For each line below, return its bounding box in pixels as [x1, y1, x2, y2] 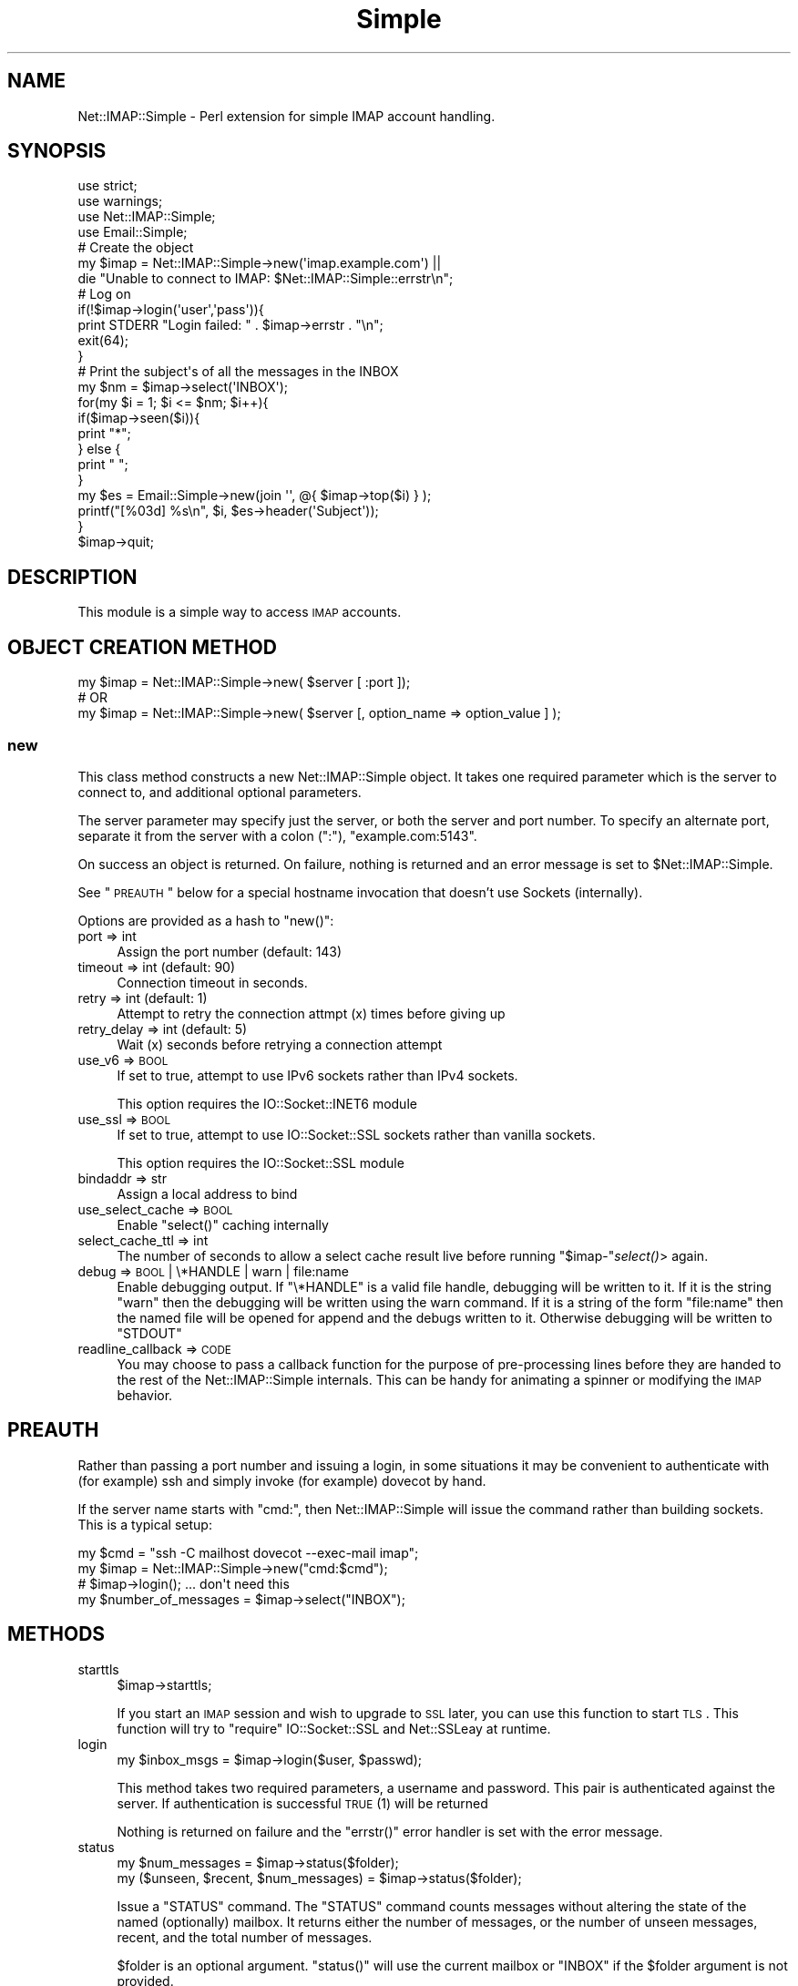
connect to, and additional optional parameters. [77, 783, 362, 800]
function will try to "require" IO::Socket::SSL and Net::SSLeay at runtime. [117, 1720, 551, 1736]
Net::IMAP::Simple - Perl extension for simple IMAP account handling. [77, 107, 496, 124]
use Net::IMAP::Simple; [77, 209, 216, 225]
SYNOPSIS [7, 139, 107, 163]
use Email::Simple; [77, 224, 188, 241]
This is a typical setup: [77, 1516, 212, 1532]
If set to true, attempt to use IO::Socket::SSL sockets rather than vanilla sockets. [117, 1126, 596, 1142]
